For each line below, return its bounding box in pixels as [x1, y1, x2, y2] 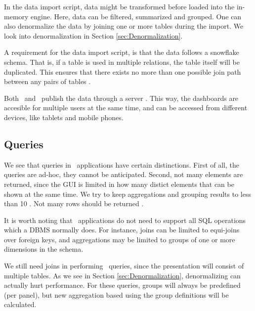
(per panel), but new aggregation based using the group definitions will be [4, 289, 229, 300]
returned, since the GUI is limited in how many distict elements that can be [4, 178, 234, 189]
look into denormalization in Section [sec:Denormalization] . [4, 30, 183, 41]
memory [4, 11, 29, 21]
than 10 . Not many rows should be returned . [4, 198, 144, 209]
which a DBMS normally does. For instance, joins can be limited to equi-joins [4, 224, 240, 235]
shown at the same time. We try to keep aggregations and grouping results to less [4, 188, 251, 199]
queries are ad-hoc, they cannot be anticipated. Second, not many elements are [4, 169, 243, 179]
